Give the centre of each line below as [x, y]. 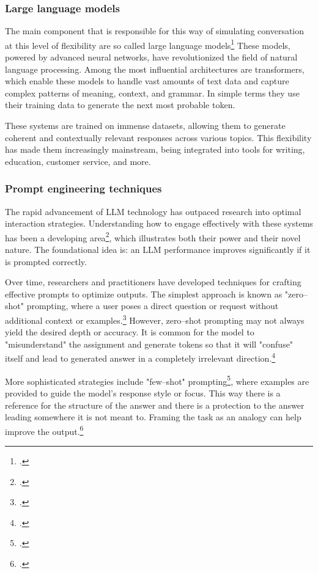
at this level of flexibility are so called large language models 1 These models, [148, 44]
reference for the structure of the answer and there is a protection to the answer [155, 405]
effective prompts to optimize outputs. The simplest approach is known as [144, 294]
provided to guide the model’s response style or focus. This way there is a [143, 392]
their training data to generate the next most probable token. [120, 105]
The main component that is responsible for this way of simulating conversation [155, 31]
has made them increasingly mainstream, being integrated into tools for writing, [155, 149]
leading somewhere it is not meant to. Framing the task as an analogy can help [153, 417]
